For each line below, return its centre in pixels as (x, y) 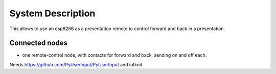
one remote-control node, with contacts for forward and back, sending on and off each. (114, 55)
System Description (52, 13)
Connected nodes (39, 43)
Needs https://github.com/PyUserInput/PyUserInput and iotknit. (77, 64)
